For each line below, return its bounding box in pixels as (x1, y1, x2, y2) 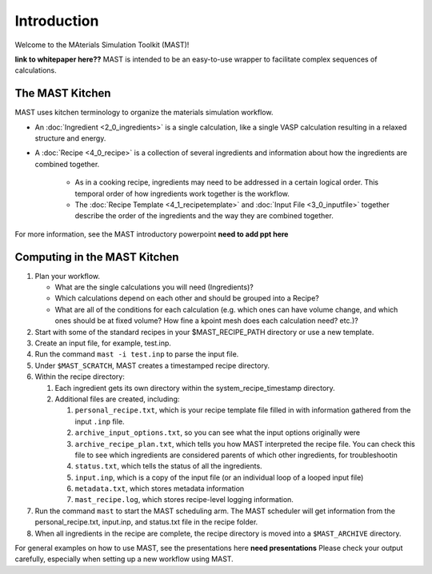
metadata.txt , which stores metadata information (74, 484, 245, 493)
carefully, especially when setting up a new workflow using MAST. (14, 554, 234, 564)
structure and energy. (34, 134, 106, 143)
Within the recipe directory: (34, 372, 126, 381)
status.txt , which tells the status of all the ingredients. (74, 461, 263, 471)
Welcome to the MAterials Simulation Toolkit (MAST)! (14, 40, 190, 50)
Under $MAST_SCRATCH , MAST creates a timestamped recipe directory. (34, 361, 270, 370)
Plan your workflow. (34, 271, 100, 281)
